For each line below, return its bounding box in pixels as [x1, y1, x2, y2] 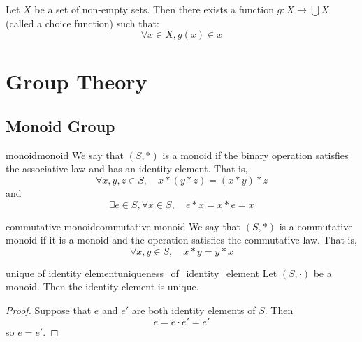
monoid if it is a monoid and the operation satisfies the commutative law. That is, [6, 232, 357, 247]
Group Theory [6, 67, 147, 96]
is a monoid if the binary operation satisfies [162, 147, 349, 162]
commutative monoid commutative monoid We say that [6, 218, 241, 233]
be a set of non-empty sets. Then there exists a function [34, 2, 274, 16]
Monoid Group [6, 114, 115, 136]
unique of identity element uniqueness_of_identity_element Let [6, 265, 277, 280]
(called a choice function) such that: [6, 15, 159, 30]
